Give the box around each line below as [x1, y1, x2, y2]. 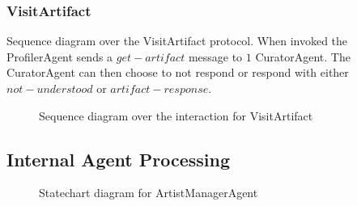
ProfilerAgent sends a [6, 48, 113, 65]
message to [188, 48, 243, 65]
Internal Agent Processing [6, 146, 231, 171]
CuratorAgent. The [255, 48, 351, 65]
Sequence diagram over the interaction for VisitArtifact [39, 107, 313, 124]
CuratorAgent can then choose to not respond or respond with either [6, 64, 349, 81]
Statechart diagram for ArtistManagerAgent [39, 184, 258, 201]
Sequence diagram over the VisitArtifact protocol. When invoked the [6, 32, 348, 49]
